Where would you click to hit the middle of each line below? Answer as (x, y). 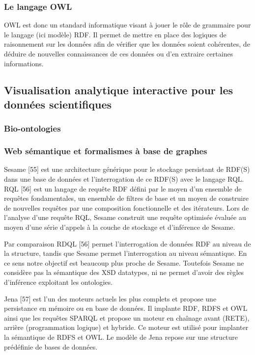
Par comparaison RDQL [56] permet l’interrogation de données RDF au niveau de (127, 243)
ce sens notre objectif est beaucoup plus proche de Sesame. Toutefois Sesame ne (124, 262)
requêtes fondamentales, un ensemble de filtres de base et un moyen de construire (126, 198)
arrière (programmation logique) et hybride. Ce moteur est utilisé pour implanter (126, 327)
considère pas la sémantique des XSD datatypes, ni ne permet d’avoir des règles (124, 272)
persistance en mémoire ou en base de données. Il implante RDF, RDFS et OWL (126, 308)
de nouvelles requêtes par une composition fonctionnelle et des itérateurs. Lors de (127, 207)
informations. (24, 63)
